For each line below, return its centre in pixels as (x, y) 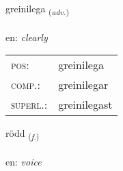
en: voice (24, 162)
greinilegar (83, 85)
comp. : (26, 85)
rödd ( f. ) (23, 134)
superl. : (29, 105)
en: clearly (27, 37)
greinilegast (85, 105)
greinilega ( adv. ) (37, 9)
